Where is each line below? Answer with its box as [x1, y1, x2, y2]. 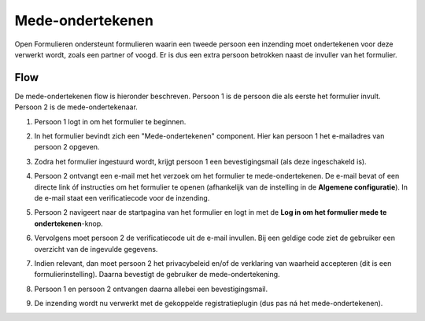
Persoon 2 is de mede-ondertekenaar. [14, 102, 138, 112]
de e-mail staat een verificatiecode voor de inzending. [34, 193, 210, 202]
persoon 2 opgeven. [34, 142, 100, 152]
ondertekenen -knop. [34, 219, 104, 228]
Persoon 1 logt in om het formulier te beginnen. [34, 116, 187, 126]
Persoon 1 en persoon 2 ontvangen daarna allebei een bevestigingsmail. [34, 284, 268, 293]
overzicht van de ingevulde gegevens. [34, 244, 158, 253]
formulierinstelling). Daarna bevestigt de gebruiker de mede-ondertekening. [34, 270, 280, 279]
